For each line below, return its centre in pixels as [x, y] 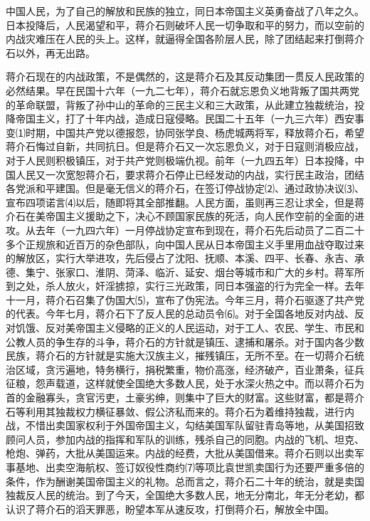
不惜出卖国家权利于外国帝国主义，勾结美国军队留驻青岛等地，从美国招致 [195, 425]
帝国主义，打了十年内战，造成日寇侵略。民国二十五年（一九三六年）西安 [185, 119]
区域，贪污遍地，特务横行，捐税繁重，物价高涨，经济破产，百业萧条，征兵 [190, 369]
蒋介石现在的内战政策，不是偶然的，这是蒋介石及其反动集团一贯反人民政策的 [185, 77]
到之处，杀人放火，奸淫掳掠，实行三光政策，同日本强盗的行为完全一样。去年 [185, 286]
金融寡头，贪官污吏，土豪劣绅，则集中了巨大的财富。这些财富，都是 [185, 398]
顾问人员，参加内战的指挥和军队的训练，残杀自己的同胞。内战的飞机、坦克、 [185, 439]
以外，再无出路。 [55, 52]
